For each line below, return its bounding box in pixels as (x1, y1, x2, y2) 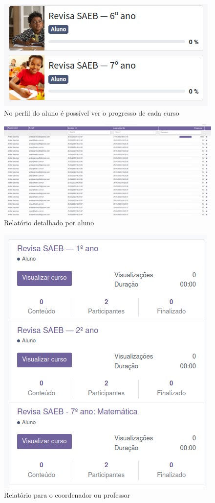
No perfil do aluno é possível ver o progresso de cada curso (4, 107, 179, 118)
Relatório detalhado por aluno (4, 217, 94, 228)
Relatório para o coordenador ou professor (4, 490, 130, 500)
